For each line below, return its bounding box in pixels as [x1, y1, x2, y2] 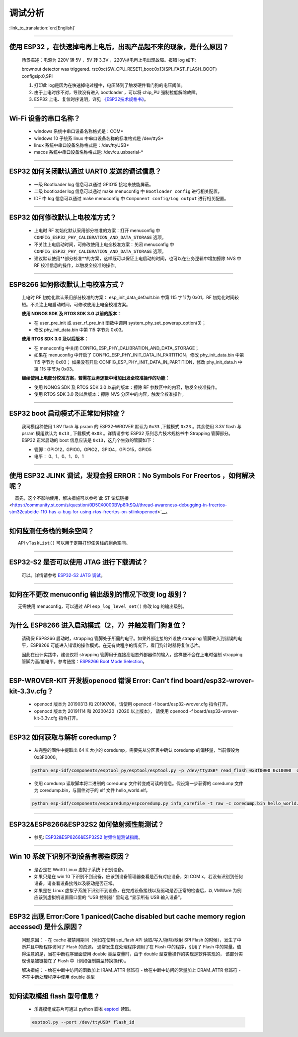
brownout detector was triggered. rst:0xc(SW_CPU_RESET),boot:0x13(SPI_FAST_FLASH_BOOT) [21, 66, 217, 72]
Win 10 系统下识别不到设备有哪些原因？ [9, 852, 130, 861]
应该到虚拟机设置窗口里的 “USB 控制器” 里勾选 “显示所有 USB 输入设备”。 [34, 894, 185, 901]
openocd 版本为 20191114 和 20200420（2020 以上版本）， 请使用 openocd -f [34, 708, 193, 714]
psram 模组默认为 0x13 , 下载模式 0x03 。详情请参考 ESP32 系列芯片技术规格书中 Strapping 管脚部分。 [21, 430, 233, 436]
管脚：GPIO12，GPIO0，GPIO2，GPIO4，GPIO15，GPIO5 [34, 446, 152, 453]
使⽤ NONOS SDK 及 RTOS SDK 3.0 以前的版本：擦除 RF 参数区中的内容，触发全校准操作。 [34, 384, 220, 390]
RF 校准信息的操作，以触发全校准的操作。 [34, 262, 119, 268]
